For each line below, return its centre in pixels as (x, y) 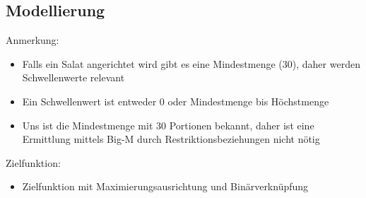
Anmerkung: (33, 40)
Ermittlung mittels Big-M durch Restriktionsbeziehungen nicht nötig (171, 139)
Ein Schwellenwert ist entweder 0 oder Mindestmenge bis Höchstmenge (176, 101)
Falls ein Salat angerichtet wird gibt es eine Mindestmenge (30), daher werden (191, 63)
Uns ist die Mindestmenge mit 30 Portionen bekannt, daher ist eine (168, 125)
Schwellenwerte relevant (73, 77)
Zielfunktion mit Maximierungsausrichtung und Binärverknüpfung (165, 186)
